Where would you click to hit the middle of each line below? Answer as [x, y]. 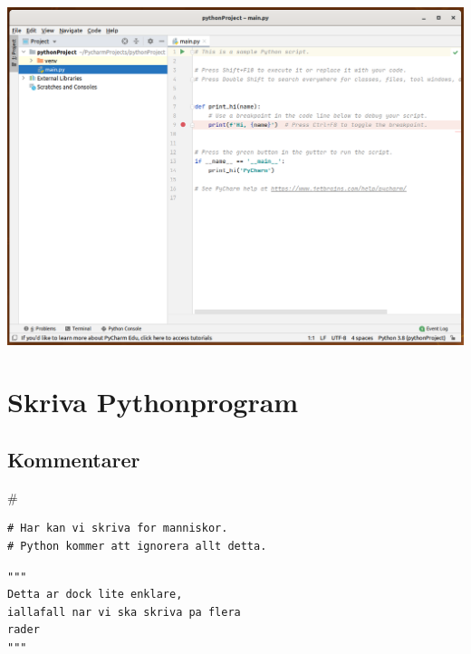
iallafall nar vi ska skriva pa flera [124, 612]
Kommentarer [74, 459]
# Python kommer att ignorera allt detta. [137, 546]
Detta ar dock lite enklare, [95, 595]
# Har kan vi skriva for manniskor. [118, 529]
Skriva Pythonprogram [153, 402]
